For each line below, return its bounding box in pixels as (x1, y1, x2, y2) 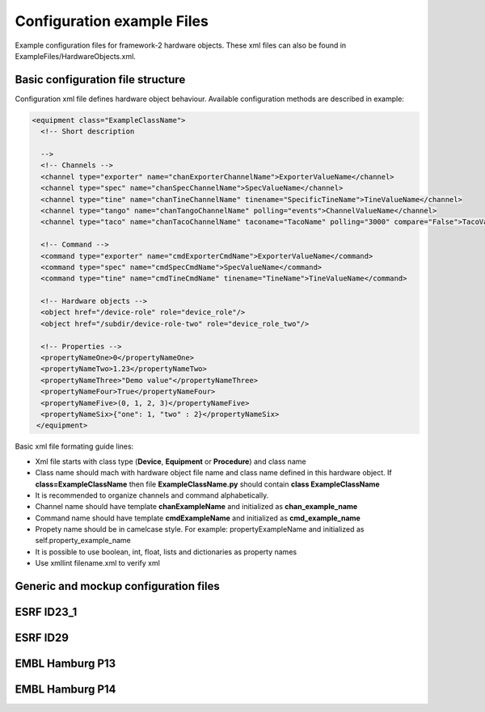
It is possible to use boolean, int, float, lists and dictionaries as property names (35, 546, 297, 557)
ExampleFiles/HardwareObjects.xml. (15, 51, 137, 61)
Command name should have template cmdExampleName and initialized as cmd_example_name (35, 513, 361, 523)
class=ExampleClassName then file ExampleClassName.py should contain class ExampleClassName (35, 479, 380, 489)
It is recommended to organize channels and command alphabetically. (35, 490, 269, 500)
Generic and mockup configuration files (15, 579, 220, 593)
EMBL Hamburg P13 (15, 657, 116, 671)
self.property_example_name (35, 536, 131, 546)
